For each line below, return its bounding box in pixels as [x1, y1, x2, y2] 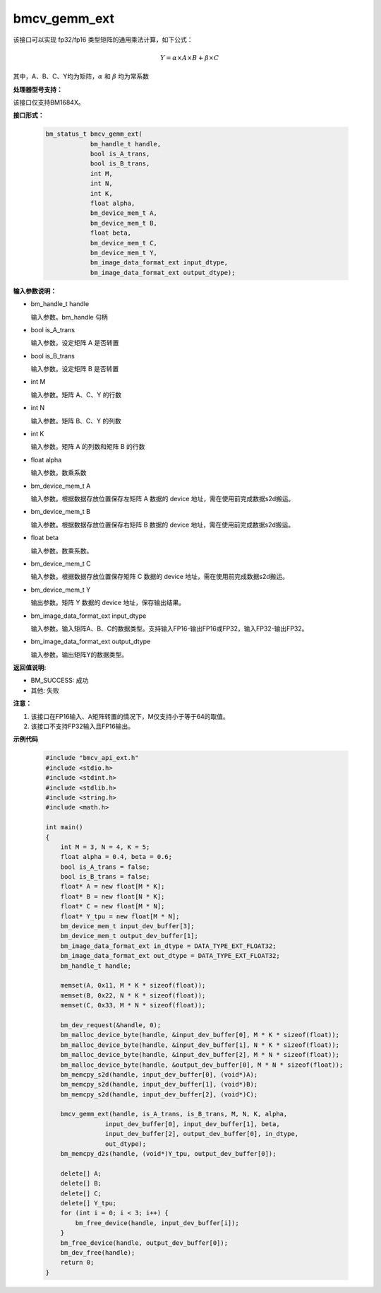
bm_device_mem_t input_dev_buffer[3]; [60, 923, 195, 930]
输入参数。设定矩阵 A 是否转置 [30, 339, 119, 347]
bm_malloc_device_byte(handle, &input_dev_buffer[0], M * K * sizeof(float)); [60, 1031, 340, 1039]
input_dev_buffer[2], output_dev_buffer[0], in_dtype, [104, 1130, 299, 1138]
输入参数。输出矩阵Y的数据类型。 [30, 650, 128, 659]
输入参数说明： [13, 286, 56, 295]
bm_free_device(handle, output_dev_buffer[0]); [60, 1239, 229, 1247]
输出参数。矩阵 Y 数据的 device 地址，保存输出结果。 [30, 598, 186, 607]
